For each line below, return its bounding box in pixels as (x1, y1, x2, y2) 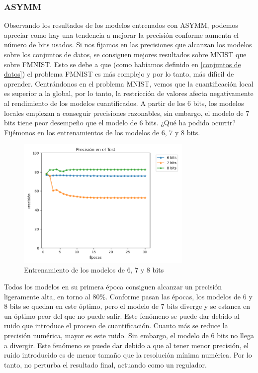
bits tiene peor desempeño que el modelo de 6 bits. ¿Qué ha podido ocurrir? (4, 117, 236, 128)
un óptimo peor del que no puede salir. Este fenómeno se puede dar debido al (4, 310, 240, 321)
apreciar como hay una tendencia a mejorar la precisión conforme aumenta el (4, 29, 239, 40)
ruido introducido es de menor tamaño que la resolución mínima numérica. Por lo (4, 350, 252, 360)
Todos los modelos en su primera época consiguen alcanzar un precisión (4, 281, 222, 292)
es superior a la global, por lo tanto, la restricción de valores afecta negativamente (4, 88, 254, 98)
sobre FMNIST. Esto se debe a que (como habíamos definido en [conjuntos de (4, 59, 241, 69)
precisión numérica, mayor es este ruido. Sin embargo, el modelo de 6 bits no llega (4, 330, 254, 340)
